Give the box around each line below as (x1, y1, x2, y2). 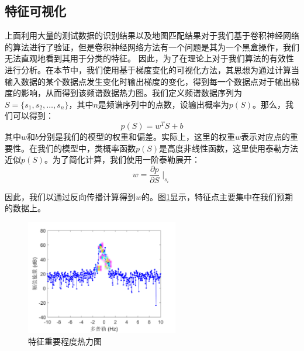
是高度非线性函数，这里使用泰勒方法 (159, 142, 299, 154)
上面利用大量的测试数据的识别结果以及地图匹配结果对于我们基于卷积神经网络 (5, 29, 299, 42)
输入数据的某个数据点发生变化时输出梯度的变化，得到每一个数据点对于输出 (5, 75, 291, 87)
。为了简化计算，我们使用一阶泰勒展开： (44, 153, 201, 166)
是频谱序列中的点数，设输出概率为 (98, 98, 229, 110)
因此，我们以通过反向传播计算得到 (5, 190, 136, 202)
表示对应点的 (241, 130, 291, 143)
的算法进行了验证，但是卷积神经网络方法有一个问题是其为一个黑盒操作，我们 (5, 40, 299, 53)
